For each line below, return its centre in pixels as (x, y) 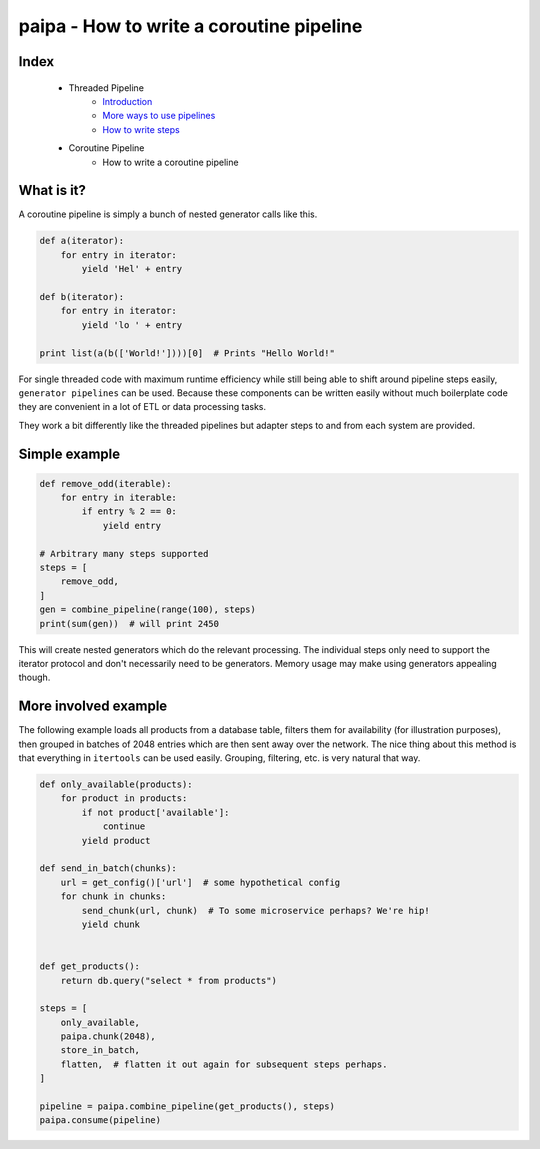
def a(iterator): (82, 241)
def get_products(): (89, 966)
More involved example (93, 706)
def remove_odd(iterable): (105, 483)
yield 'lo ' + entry (132, 324)
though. (34, 677)
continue (124, 826)
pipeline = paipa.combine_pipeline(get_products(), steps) (187, 1106)
